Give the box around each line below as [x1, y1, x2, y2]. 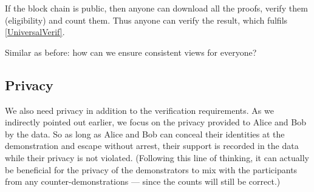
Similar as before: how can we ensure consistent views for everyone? [5, 45, 257, 58]
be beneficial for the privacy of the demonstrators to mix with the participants [5, 163, 298, 176]
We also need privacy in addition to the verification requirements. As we [5, 104, 274, 116]
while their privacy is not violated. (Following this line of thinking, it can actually [5, 151, 309, 164]
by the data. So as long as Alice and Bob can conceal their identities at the [5, 127, 285, 140]
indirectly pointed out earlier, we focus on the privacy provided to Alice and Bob [5, 116, 306, 128]
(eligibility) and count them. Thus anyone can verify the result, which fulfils [5, 13, 288, 26]
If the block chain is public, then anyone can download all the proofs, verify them [5, 2, 308, 14]
